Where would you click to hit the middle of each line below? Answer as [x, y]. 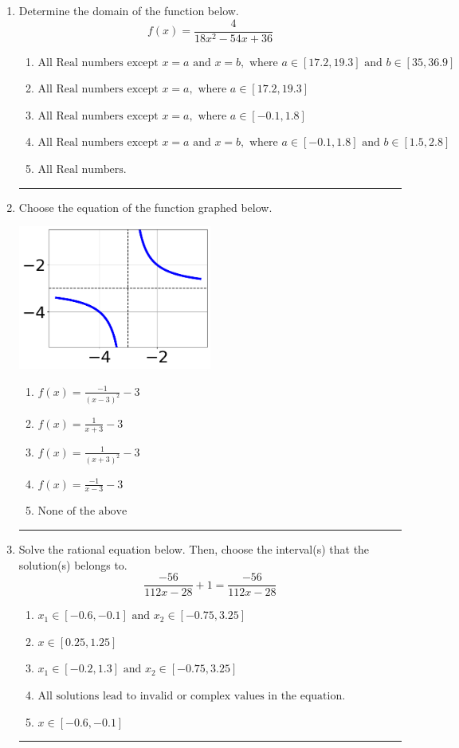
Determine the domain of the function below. [129, 10]
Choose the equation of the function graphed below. [145, 207]
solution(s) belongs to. [73, 564]
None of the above [82, 512]
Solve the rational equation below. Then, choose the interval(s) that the [194, 548]
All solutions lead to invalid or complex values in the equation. [192, 696]
